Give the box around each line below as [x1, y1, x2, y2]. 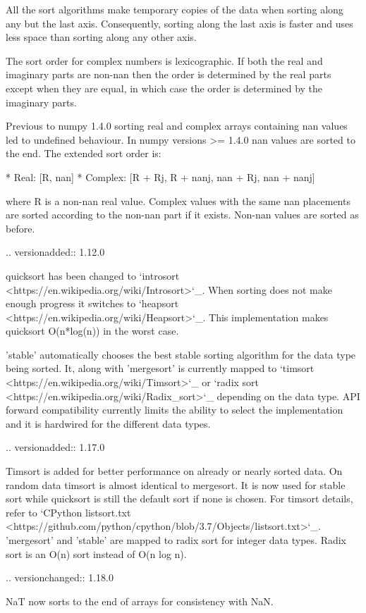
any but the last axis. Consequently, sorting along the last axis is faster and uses [6, 16, 353, 30]
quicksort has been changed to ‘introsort [6, 268, 180, 283]
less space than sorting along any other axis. [6, 30, 197, 44]
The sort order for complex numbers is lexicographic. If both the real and [6, 53, 323, 68]
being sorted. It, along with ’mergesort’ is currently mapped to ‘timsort [6, 361, 315, 376]
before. [6, 221, 35, 235]
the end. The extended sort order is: [6, 146, 161, 161]
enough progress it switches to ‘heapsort [6, 296, 179, 311]
